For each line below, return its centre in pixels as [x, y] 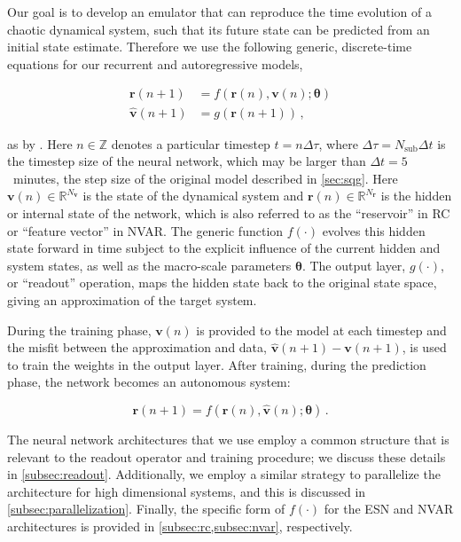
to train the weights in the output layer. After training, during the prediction [217, 364]
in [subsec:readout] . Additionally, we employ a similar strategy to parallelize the [224, 474]
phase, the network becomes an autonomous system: [149, 382]
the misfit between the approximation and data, [137, 347]
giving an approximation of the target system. [132, 300]
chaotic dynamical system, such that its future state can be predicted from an [219, 29]
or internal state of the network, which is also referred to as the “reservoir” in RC [229, 213]
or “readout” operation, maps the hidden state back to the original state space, [222, 283]
